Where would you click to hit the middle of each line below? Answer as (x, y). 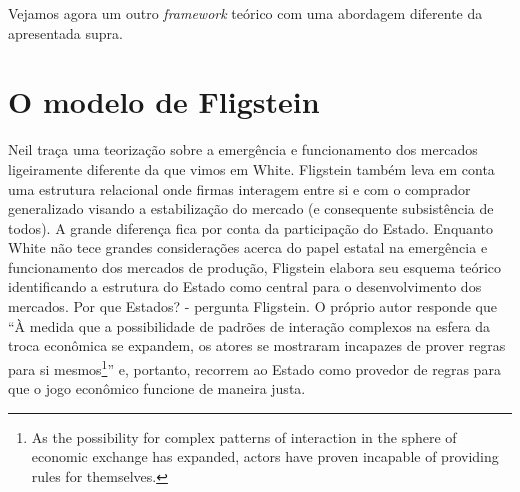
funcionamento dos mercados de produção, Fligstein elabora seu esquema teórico (255, 266)
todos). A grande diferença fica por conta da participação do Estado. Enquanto (250, 227)
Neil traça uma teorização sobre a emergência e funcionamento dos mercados (243, 149)
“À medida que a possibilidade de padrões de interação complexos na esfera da (249, 325)
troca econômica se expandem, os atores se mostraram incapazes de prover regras (257, 345)
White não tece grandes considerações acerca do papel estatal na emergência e (248, 247)
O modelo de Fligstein (164, 101)
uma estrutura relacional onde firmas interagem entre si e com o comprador (239, 188)
